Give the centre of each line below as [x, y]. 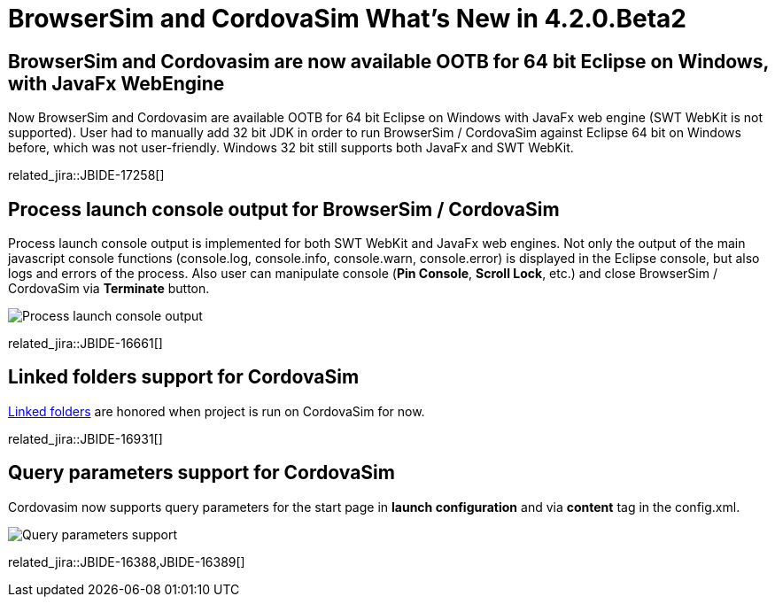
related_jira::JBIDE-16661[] [85, 344]
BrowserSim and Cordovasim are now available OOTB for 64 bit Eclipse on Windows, [388, 61]
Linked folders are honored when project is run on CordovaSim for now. [217, 411]
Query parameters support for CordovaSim [201, 473]
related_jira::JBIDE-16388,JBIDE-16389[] [127, 561]
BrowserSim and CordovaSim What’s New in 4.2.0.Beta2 [347, 19]
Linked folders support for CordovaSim [184, 377]
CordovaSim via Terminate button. [109, 289]
